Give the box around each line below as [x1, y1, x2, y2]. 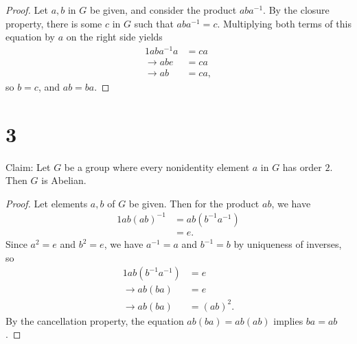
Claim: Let [5, 159, 51, 174]
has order [282, 159, 322, 174]
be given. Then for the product [128, 196, 260, 210]
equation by [5, 30, 55, 44]
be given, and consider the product [89, 3, 237, 16]
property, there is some [5, 16, 102, 30]
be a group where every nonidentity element [64, 159, 250, 174]
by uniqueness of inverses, [233, 237, 342, 251]
